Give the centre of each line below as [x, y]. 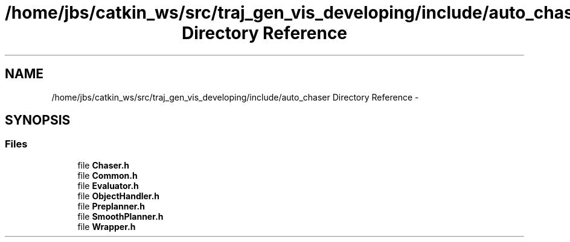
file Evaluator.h [108, 185]
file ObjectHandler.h [119, 196]
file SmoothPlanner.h [120, 216]
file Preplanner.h [111, 206]
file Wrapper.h [107, 226]
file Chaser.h [104, 165]
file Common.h [107, 175]
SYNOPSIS [38, 120]
